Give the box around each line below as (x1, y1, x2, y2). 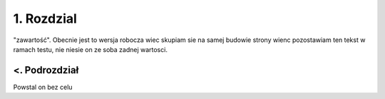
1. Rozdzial (13, 11, 78, 26)
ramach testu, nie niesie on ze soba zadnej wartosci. (13, 45, 168, 53)
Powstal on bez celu (13, 83, 73, 91)
